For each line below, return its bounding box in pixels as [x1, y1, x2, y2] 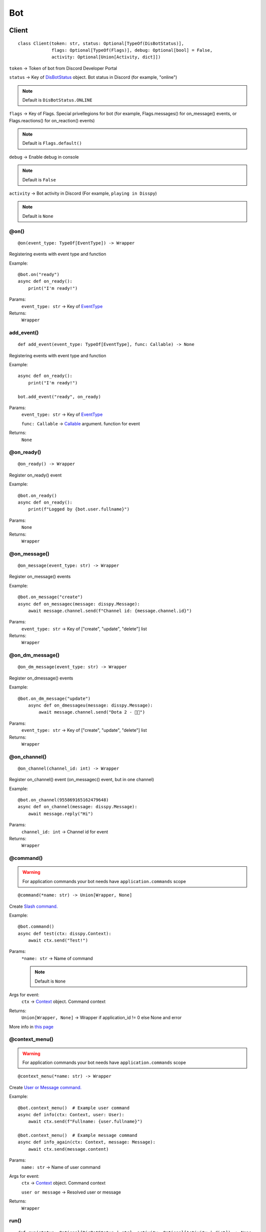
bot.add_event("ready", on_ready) [18, 394, 101, 399]
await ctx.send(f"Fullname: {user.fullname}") [28, 1119, 143, 1125]
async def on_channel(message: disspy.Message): [18, 804, 137, 810]
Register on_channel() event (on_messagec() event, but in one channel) [9, 777, 154, 783]
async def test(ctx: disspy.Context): [18, 930, 112, 936]
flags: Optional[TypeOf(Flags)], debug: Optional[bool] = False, [51, 47, 213, 53]
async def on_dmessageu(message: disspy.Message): [28, 702, 153, 708]
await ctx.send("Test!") [28, 938, 88, 943]
